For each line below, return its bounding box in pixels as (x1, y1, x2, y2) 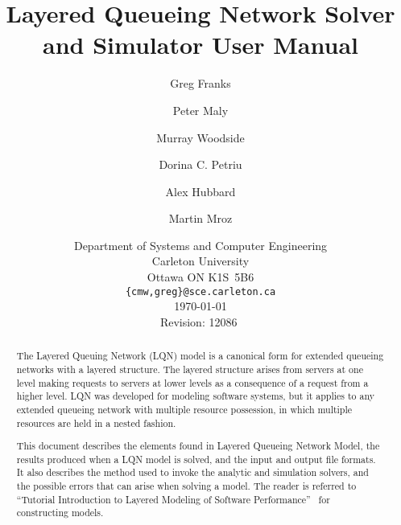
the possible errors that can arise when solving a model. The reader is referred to (16, 479, 357, 493)
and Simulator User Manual (43, 28, 358, 61)
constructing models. (16, 506, 104, 519)
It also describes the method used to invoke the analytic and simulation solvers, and (16, 466, 369, 479)
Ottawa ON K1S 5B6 (147, 269, 254, 285)
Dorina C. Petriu (159, 156, 242, 173)
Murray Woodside (156, 129, 245, 146)
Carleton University (151, 252, 250, 269)
